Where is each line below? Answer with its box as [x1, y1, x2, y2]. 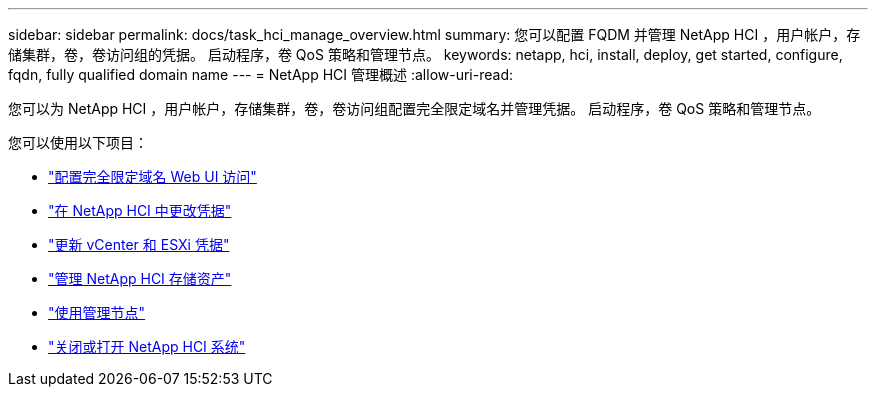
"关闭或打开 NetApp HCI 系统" [48, 338, 246, 355]
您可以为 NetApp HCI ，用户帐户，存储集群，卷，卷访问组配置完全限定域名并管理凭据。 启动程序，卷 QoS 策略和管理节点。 [8, 100, 821, 117]
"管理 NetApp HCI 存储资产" [48, 270, 232, 287]
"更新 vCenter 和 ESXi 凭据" [48, 236, 230, 253]
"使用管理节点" [48, 304, 146, 321]
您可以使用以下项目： [8, 134, 148, 151]
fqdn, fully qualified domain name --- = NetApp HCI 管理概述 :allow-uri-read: [8, 66, 513, 83]
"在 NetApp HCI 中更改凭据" [48, 202, 232, 219]
